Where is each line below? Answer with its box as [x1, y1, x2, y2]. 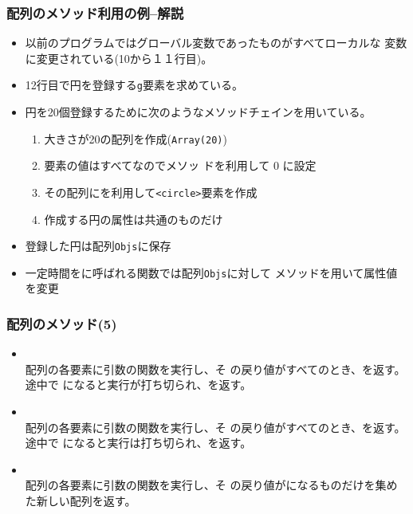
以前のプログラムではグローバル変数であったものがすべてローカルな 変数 [25, 34, 407, 51]
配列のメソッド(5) [6, 313, 117, 333]
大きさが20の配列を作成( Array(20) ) [44, 130, 227, 147]
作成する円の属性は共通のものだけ [44, 210, 223, 227]
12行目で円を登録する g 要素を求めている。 [25, 77, 243, 93]
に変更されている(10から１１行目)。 [25, 49, 213, 66]
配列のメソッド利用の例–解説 [6, 2, 184, 22]
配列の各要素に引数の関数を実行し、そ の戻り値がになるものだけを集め [25, 477, 398, 493]
